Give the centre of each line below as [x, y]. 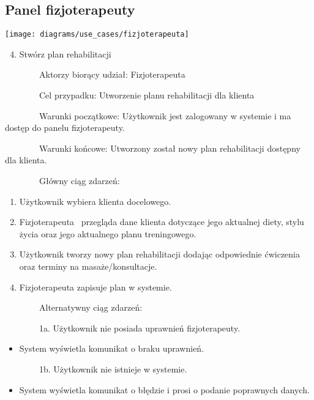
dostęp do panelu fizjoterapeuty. [65, 128]
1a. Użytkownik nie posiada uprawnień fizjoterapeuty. [140, 328]
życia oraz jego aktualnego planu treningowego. [108, 233]
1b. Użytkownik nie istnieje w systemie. [113, 369]
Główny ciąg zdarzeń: [79, 181]
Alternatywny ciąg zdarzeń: [91, 307]
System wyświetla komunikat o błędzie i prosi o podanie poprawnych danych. [164, 389]
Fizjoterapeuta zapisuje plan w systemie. [95, 287]
